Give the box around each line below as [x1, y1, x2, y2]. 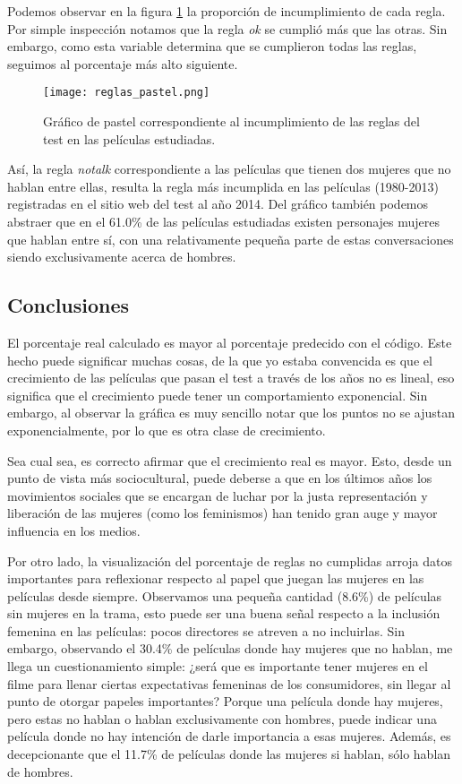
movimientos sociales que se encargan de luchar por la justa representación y [7, 486, 428, 504]
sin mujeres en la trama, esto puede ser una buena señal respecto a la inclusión [7, 604, 441, 623]
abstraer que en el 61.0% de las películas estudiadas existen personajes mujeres [7, 212, 441, 230]
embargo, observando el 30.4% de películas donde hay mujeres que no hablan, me [7, 639, 453, 658]
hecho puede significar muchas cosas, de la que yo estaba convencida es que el [7, 350, 432, 369]
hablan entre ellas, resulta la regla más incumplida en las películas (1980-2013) [7, 177, 439, 195]
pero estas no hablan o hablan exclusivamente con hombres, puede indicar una [7, 709, 437, 728]
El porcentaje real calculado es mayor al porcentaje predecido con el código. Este [7, 332, 452, 351]
